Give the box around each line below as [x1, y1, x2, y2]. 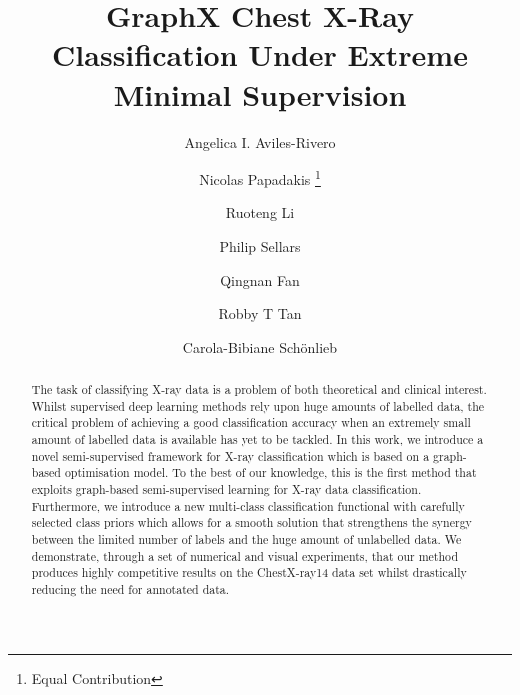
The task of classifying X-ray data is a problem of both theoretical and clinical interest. [31, 381, 487, 398]
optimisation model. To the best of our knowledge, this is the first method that [64, 464, 477, 481]
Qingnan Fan [220, 269, 300, 290]
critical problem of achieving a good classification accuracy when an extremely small [31, 414, 471, 431]
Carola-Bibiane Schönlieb [182, 336, 338, 357]
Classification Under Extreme [52, 34, 468, 75]
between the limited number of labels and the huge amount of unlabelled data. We [31, 531, 462, 548]
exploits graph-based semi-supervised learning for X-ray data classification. [31, 481, 422, 498]
